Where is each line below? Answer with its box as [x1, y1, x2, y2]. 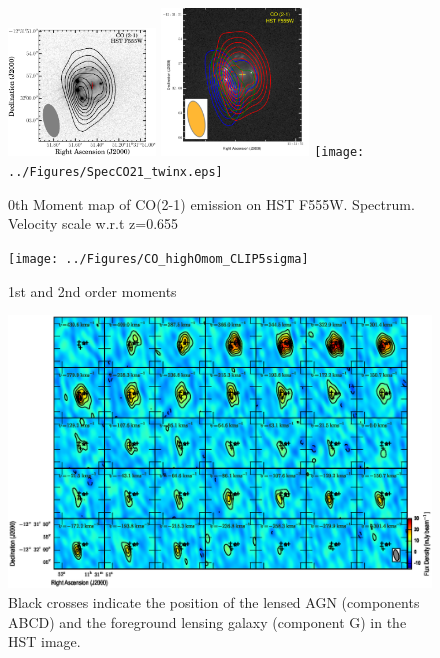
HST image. [8, 631, 81, 652]
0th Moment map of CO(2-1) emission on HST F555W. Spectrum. [8, 193, 415, 214]
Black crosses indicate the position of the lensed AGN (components [8, 592, 420, 613]
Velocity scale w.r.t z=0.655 [8, 213, 179, 234]
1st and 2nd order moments [8, 280, 177, 301]
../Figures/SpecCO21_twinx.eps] [8, 165, 223, 180]
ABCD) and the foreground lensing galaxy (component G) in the [8, 611, 407, 632]
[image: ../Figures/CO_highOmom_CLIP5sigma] [8, 251, 309, 266]
